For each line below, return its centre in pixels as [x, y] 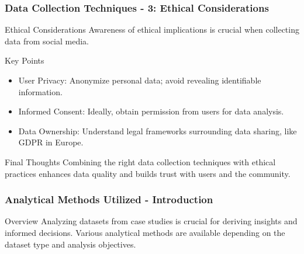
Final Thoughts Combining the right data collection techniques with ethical [140, 161]
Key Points [25, 60]
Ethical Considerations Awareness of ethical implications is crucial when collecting [152, 29]
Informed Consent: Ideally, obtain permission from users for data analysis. [151, 111]
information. [40, 91]
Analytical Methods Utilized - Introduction [109, 199]
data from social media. [47, 41]
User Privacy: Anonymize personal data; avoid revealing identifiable [140, 80]
